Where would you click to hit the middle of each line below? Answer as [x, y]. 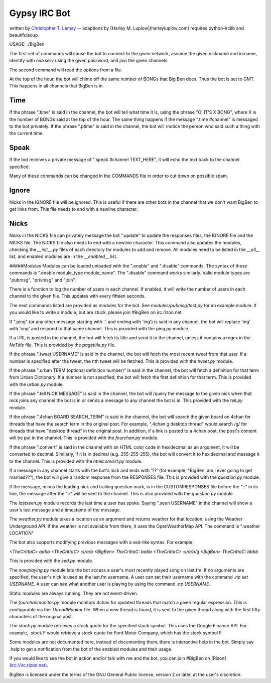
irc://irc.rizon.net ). [30, 665]
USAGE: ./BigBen [27, 44]
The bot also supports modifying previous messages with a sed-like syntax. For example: [102, 542]
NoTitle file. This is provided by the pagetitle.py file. [62, 345]
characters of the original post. [41, 617]
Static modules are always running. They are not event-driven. [74, 593]
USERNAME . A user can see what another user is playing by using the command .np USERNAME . [110, 584]
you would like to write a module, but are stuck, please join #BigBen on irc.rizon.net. [96, 312]
